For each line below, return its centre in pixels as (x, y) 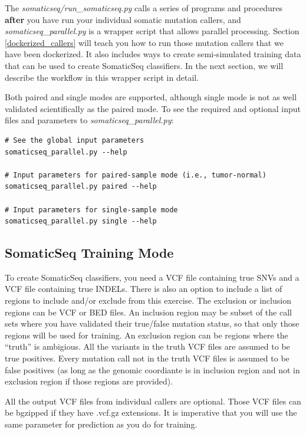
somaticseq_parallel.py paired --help (81, 187)
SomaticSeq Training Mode (89, 253)
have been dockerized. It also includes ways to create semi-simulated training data (153, 54)
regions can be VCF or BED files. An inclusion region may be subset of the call (148, 312)
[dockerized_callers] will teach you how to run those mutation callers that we (144, 42)
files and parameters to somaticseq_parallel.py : (89, 120)
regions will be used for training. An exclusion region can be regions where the (147, 335)
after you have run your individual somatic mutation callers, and (123, 19)
